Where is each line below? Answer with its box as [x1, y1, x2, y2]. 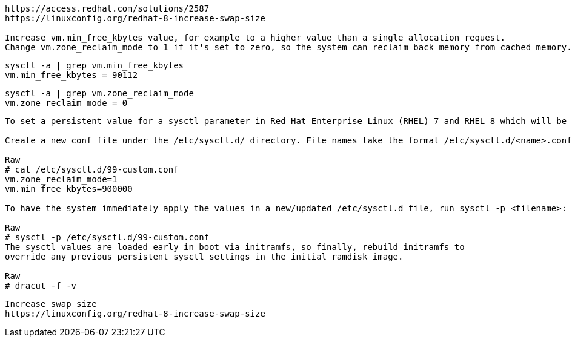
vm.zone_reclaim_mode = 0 [5, 98, 128, 108]
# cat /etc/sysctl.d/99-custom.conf [5, 165, 179, 174]
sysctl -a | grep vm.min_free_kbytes [5, 61, 184, 70]
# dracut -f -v [5, 281, 77, 291]
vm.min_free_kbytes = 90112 [5, 70, 138, 80]
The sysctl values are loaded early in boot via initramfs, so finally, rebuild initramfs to [5, 242, 465, 252]
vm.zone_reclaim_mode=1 [5, 174, 118, 184]
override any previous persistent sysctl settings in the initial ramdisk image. [5, 252, 404, 261]
